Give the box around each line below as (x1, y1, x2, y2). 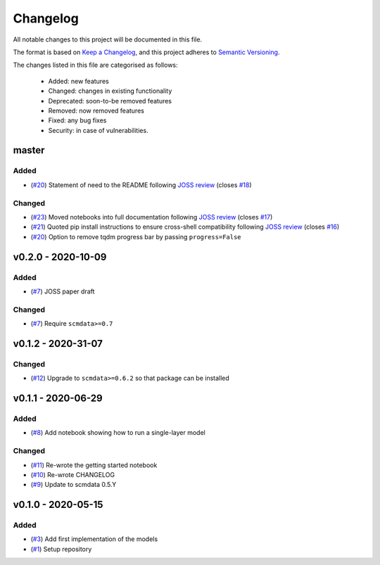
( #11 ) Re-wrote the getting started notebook (30, 461, 158, 469)
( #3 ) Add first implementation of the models (30, 535, 158, 543)
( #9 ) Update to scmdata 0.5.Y (30, 481, 117, 489)
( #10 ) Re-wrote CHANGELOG (30, 470, 115, 478)
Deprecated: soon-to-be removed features (48, 96, 172, 105)
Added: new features (48, 77, 109, 85)
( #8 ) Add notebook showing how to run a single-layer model (30, 428, 205, 437)
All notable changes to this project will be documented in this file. (13, 35, 203, 44)
